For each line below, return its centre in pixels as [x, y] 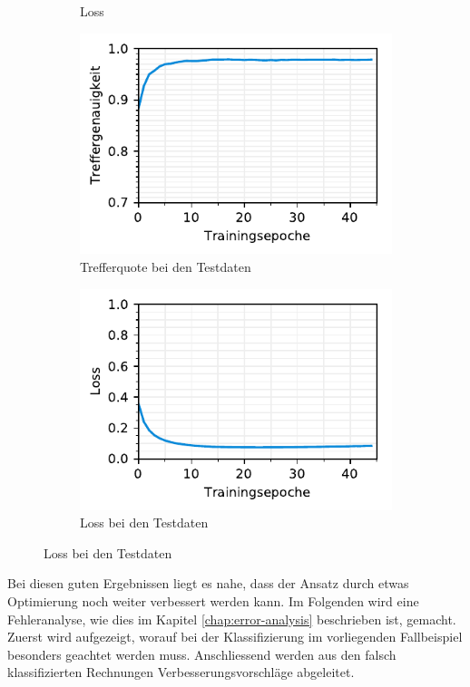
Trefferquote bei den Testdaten [166, 267]
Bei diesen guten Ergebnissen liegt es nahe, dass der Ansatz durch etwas [208, 583]
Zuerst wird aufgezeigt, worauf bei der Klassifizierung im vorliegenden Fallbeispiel [235, 637]
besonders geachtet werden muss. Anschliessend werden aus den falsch [202, 654]
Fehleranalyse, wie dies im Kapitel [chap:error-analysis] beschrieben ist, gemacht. [232, 619]
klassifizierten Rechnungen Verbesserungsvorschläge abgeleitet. [181, 672]
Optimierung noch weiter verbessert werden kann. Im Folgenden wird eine [213, 600]
